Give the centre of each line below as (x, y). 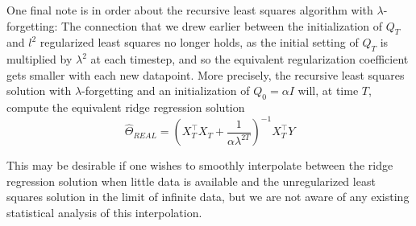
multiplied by (40, 59)
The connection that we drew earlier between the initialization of (222, 25)
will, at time (328, 90)
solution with (39, 90)
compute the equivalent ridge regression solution (126, 107)
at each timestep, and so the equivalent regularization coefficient (250, 59)
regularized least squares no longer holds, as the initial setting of (199, 42)
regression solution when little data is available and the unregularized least (191, 181)
